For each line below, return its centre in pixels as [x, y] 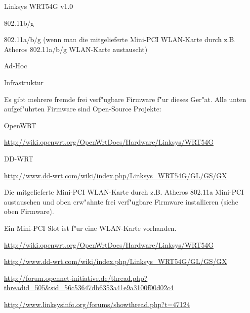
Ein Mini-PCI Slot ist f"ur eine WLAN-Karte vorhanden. [90, 228]
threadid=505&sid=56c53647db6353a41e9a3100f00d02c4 [89, 287]
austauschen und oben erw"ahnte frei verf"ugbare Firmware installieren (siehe [121, 201]
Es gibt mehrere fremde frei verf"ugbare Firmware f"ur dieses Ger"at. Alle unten [125, 99]
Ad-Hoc [16, 66]
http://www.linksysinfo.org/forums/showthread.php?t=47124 [97, 304]
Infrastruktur [24, 82]
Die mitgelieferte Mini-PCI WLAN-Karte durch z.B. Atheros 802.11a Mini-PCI [124, 192]
